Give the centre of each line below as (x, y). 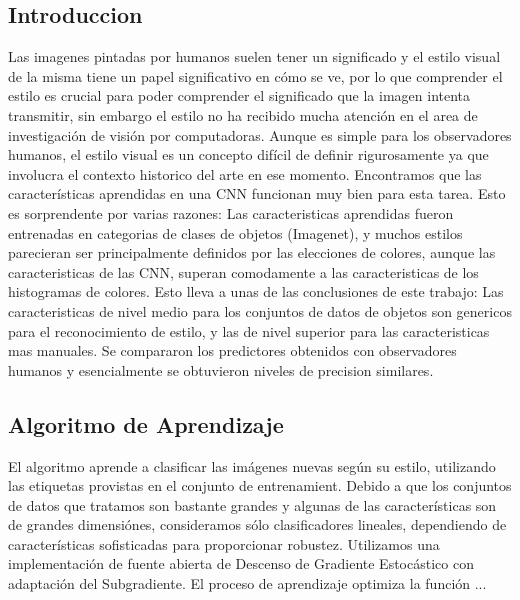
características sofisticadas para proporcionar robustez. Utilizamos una (224, 543)
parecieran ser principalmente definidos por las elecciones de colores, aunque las (252, 252)
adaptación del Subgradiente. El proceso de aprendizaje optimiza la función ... (247, 583)
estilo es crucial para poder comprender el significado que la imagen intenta (239, 95)
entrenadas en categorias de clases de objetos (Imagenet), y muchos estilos (235, 232)
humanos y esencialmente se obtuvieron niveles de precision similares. (221, 369)
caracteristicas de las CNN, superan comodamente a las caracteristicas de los (243, 271)
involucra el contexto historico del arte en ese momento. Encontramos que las (245, 173)
